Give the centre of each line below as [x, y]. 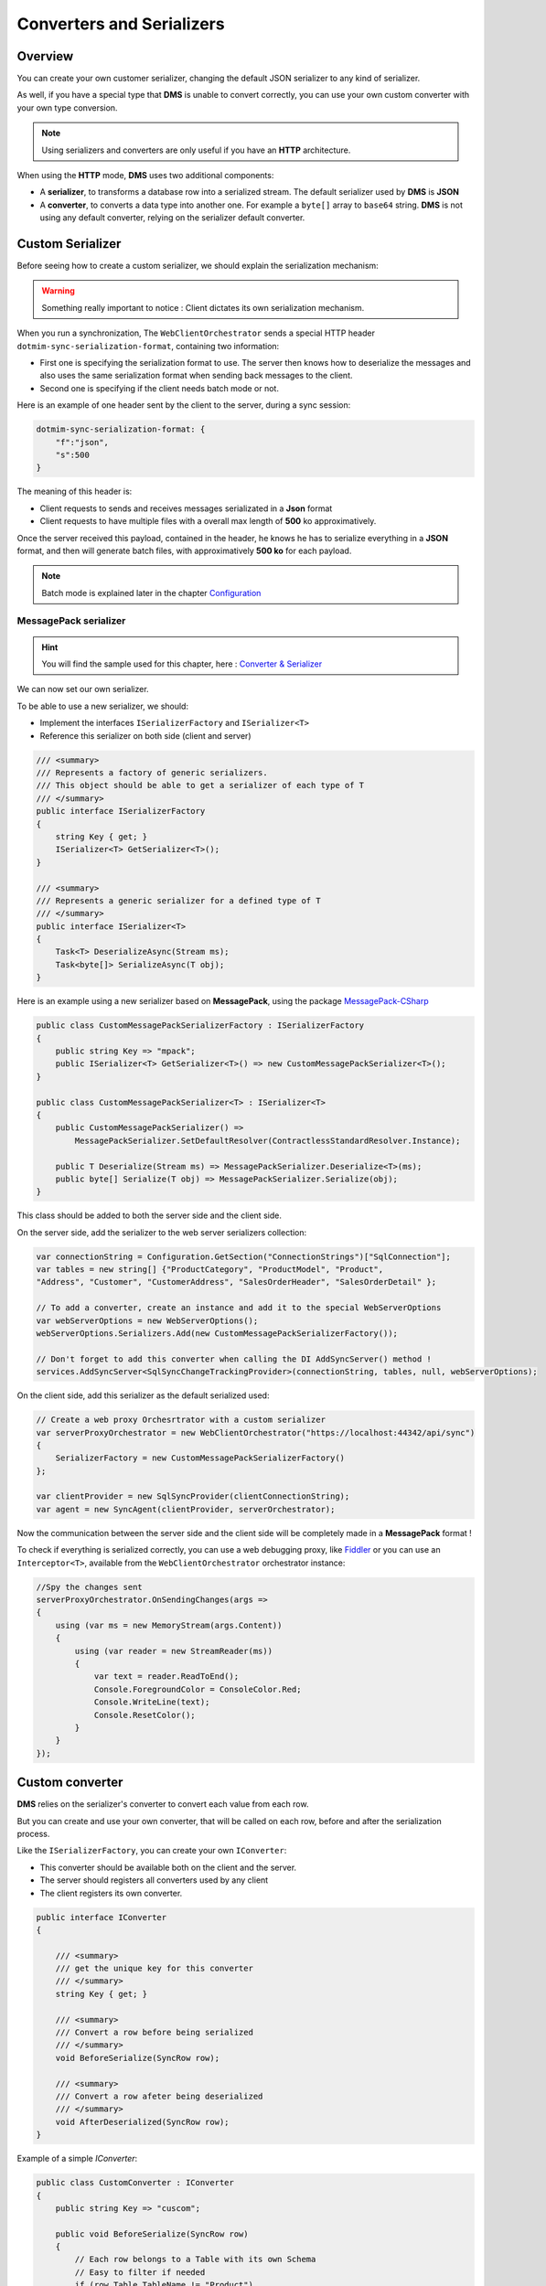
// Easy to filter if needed [140, 2272]
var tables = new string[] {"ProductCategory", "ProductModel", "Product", [210, 1270]
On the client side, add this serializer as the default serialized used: [143, 1395]
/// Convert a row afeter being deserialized [159, 2096]
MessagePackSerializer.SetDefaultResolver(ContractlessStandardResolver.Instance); [268, 1140]
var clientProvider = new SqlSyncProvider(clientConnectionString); [193, 1496]
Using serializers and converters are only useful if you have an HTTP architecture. [196, 150]
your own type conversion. [67, 107]
